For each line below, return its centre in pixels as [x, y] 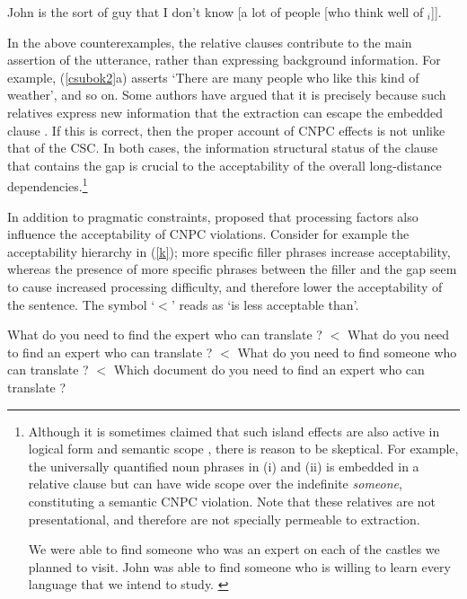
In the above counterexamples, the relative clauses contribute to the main [210, 42]
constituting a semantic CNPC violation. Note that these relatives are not [232, 501]
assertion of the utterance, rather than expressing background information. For [224, 60]
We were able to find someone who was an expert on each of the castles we [234, 549]
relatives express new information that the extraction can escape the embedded [225, 112]
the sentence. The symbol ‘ [81, 304]
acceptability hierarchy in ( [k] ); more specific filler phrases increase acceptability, [229, 251]
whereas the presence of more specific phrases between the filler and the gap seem [232, 269]
